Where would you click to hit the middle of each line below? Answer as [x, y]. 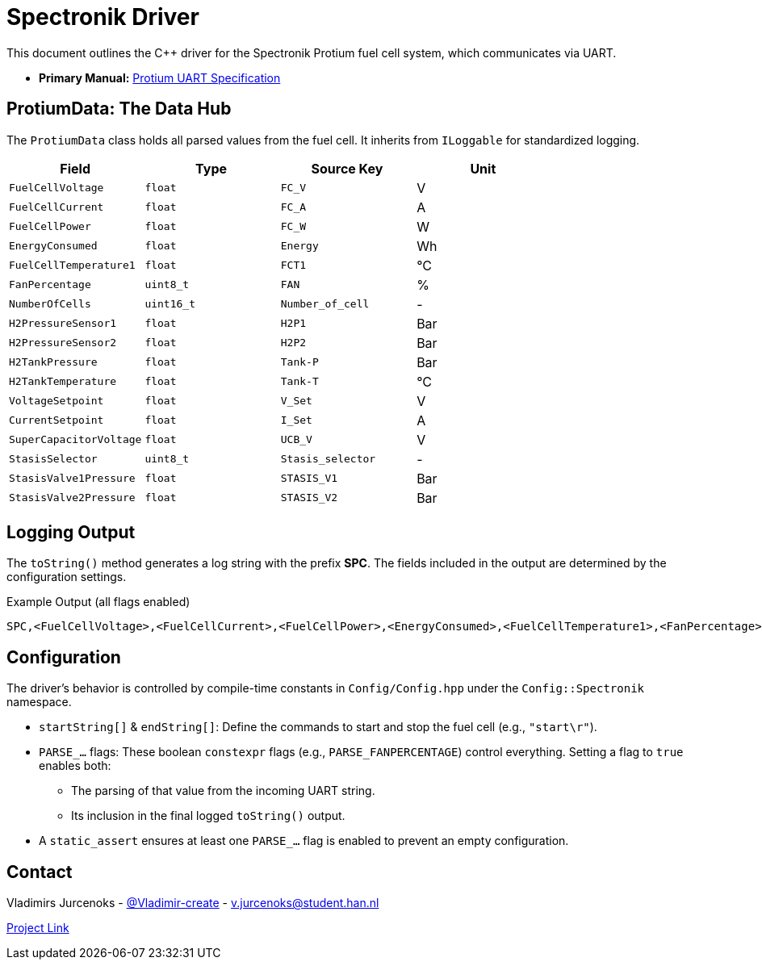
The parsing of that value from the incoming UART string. [223, 791]
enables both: [75, 766]
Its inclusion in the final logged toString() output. [208, 816]
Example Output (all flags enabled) [98, 602]
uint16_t [170, 304]
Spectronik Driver [103, 17]
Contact [40, 872]
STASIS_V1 [309, 479]
